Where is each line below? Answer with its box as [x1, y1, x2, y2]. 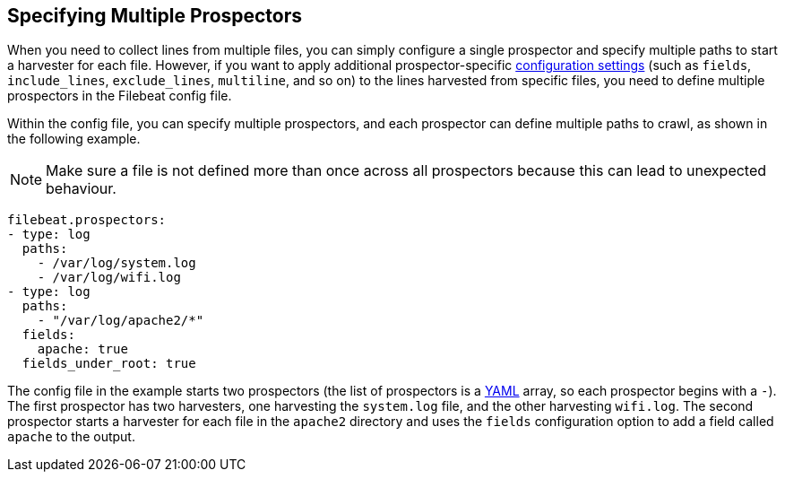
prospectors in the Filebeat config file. [7, 88, 232, 104]
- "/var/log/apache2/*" [37, 313, 204, 328]
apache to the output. [7, 429, 135, 445]
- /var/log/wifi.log [37, 270, 181, 285]
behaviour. [46, 179, 116, 198]
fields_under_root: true [22, 356, 196, 371]
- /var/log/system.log [37, 256, 196, 271]
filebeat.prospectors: [7, 213, 167, 228]
